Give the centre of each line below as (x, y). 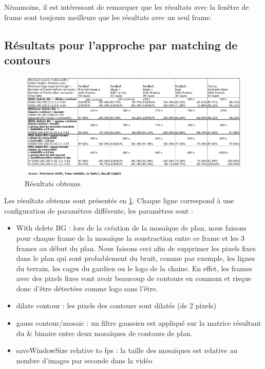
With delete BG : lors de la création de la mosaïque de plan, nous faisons (131, 228)
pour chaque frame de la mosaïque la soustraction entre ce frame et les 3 (130, 238)
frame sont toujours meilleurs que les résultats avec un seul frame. (108, 17)
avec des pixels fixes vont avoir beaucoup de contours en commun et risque (134, 278)
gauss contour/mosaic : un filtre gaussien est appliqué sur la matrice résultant (139, 323)
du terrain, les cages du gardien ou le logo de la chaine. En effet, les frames (134, 268)
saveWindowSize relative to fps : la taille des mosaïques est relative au (127, 350)
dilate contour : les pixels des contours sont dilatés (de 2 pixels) (116, 305)
